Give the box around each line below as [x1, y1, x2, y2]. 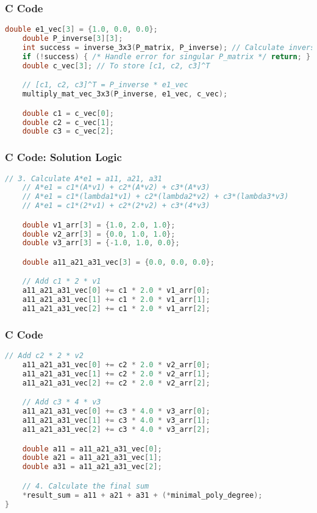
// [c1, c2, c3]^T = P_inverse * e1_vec [22, 81, 188, 90]
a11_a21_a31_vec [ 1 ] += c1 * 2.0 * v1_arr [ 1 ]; [22, 295, 210, 304]
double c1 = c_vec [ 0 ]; [22, 109, 115, 118]
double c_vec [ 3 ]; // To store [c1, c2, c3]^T [22, 61, 210, 70]
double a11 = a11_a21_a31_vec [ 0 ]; [22, 444, 162, 453]
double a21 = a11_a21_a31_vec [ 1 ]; [22, 453, 162, 462]
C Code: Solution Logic [5, 149, 122, 165]
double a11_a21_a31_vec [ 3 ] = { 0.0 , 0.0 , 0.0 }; [22, 257, 215, 267]
